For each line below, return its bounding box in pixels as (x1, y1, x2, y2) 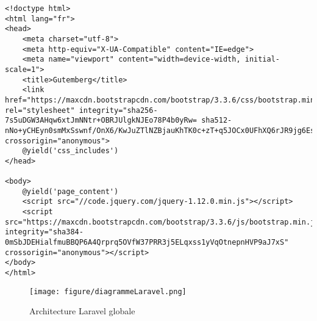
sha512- (201, 116, 232, 125)
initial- (244, 55, 280, 64)
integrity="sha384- (5, 228, 84, 237)
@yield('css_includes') (22, 146, 119, 156)
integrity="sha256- (79, 106, 158, 115)
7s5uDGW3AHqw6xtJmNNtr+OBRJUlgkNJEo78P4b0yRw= (5, 116, 197, 125)
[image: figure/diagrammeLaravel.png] (29, 287, 187, 296)
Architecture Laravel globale (29, 305, 135, 317)
